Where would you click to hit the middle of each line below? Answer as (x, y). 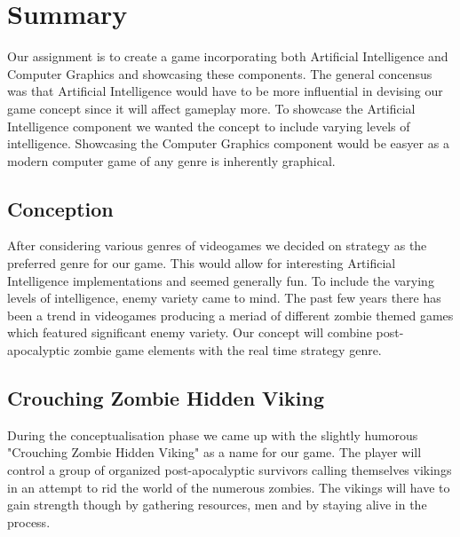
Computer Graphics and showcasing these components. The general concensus (220, 73)
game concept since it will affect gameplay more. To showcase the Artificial (211, 108)
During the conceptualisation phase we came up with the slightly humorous (213, 434)
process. (29, 521)
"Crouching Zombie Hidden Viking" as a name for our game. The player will (214, 452)
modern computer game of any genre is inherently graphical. (171, 160)
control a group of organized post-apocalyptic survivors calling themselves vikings (230, 470)
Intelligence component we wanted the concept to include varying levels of (209, 126)
